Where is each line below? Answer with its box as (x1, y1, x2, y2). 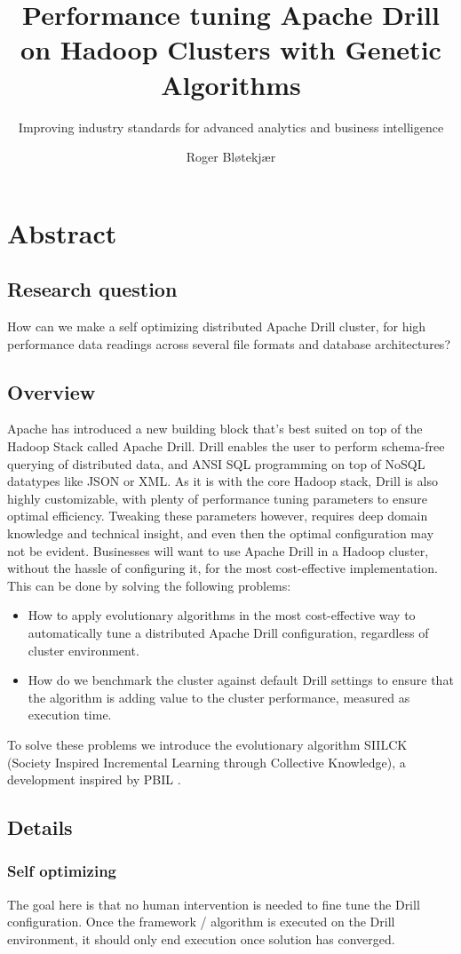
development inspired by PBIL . (7, 770, 181, 789)
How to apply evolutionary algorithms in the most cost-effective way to (28, 606, 416, 624)
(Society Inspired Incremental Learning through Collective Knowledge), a (7, 752, 406, 771)
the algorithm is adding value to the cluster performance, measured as (28, 688, 410, 706)
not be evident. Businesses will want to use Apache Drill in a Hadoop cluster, (7, 541, 429, 560)
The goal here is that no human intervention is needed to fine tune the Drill (7, 894, 420, 913)
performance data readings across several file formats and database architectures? (7, 334, 450, 353)
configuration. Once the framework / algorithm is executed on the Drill (7, 912, 395, 931)
